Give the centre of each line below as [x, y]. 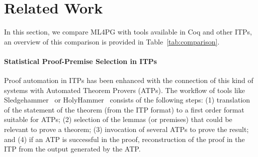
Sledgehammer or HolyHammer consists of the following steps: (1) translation [127, 100]
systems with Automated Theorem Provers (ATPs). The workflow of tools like [124, 90]
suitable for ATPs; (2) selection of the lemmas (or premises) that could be [118, 119]
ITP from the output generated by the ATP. [72, 149]
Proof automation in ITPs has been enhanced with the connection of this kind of [129, 80]
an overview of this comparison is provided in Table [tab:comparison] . [112, 41]
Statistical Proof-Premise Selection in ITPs [80, 61]
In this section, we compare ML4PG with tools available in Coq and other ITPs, [128, 32]
